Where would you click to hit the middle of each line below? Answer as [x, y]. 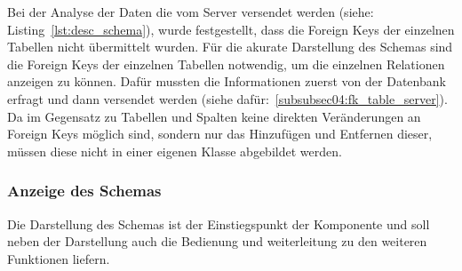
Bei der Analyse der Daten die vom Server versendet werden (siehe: [191, 12]
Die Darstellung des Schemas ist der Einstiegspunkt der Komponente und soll [219, 223]
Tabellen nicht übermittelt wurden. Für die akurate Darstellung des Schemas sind [230, 47]
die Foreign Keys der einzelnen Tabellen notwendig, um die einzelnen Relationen [226, 64]
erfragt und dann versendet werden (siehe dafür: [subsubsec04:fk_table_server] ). [227, 98]
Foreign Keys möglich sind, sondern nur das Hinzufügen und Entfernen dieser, [220, 134]
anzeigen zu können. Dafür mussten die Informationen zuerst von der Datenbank [227, 81]
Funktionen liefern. [59, 258]
